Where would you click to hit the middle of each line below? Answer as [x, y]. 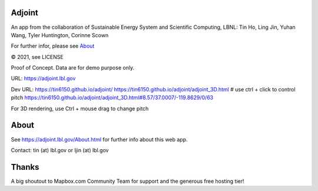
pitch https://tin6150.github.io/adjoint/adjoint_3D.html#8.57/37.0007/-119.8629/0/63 [112, 98]
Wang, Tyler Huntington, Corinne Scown [60, 35]
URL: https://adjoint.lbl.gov [43, 78]
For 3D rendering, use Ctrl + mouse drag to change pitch [80, 108]
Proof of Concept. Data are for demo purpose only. [73, 68]
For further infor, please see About [53, 46]
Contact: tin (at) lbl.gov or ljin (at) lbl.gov [60, 150]
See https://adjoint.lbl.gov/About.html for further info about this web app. [99, 139]
